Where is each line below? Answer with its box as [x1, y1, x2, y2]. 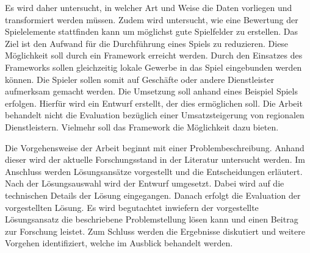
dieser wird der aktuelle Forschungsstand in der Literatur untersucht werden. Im [5, 153, 305, 166]
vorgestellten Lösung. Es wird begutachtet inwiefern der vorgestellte [5, 201, 259, 213]
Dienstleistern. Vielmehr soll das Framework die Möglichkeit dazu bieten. [5, 120, 279, 133]
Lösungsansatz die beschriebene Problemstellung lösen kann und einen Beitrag [5, 213, 298, 226]
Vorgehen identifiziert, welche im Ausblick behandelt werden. [5, 237, 233, 249]
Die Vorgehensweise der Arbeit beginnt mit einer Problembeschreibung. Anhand [5, 141, 305, 154]
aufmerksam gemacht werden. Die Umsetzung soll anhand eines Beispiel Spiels [5, 85, 298, 98]
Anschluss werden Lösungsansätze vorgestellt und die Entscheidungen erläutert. [5, 165, 303, 177]
